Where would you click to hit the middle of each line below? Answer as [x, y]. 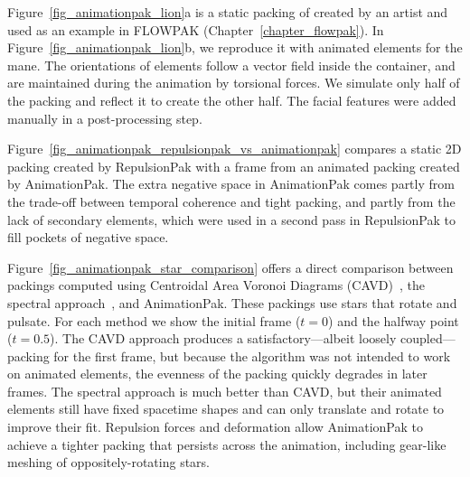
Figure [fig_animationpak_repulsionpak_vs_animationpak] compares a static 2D [235, 149]
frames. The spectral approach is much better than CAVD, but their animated [225, 391]
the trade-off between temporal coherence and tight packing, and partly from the [231, 201]
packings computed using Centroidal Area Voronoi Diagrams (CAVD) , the [216, 285]
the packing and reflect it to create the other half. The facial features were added [232, 100]
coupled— [428, 338]
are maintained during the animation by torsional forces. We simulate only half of [234, 83]
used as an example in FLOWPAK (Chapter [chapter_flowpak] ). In [196, 29]
